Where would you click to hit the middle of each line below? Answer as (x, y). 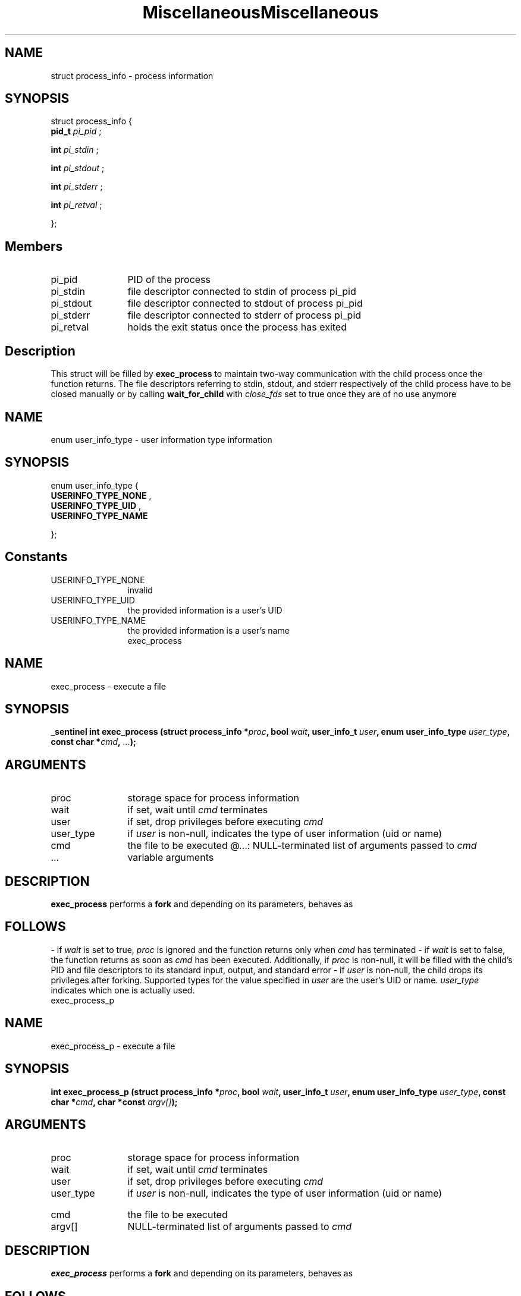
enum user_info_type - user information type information (161, 439)
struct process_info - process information (132, 76)
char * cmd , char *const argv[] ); (114, 1102)
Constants (36, 557)
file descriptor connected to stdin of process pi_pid (242, 292)
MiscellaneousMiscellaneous (260, 12)
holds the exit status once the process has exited (237, 327)
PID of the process (169, 280)
